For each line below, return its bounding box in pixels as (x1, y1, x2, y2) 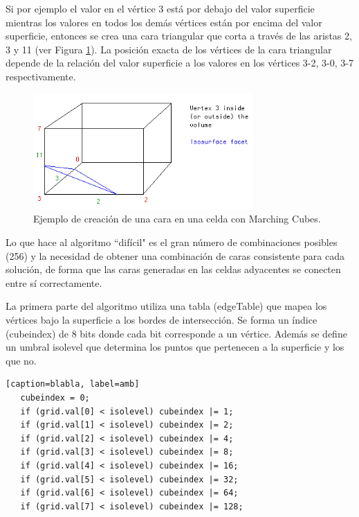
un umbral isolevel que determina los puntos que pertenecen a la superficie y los (6, 340, 344, 354)
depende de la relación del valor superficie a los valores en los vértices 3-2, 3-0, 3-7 (6, 55, 353, 70)
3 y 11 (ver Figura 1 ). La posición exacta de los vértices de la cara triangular (6, 42, 332, 56)
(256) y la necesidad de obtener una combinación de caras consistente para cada (6, 248, 344, 263)
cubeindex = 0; (20, 393, 90, 403)
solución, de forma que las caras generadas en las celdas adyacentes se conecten (6, 262, 341, 277)
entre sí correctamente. (6, 275, 102, 290)
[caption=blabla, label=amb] (6, 379, 140, 389)
